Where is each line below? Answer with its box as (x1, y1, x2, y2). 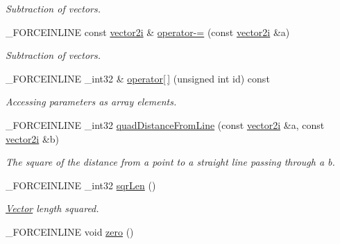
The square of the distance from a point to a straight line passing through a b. (6, 155, 335, 169)
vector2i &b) (6, 131, 60, 146)
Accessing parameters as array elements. (6, 94, 177, 109)
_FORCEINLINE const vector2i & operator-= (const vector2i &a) (6, 24, 290, 39)
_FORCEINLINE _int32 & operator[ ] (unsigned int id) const (6, 71, 270, 85)
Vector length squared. (6, 201, 99, 216)
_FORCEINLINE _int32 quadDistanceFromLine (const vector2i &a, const (6, 117, 325, 132)
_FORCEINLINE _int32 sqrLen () (6, 177, 156, 192)
